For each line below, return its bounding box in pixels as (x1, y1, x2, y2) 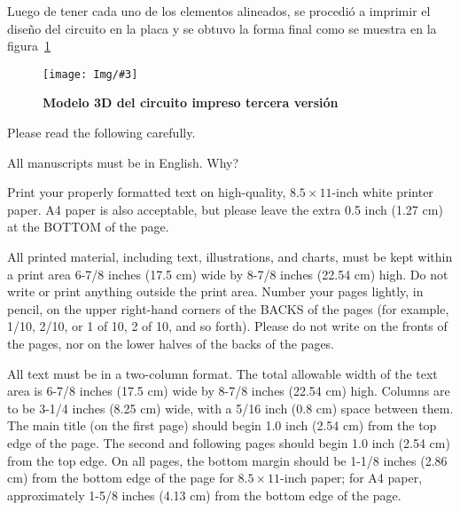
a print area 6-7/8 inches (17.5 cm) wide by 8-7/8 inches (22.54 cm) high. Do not (7, 264, 448, 283)
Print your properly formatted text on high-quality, (7, 183, 286, 201)
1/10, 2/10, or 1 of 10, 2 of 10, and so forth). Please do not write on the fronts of (7, 317, 448, 335)
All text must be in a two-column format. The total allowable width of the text (7, 364, 438, 382)
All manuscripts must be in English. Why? (7, 153, 239, 171)
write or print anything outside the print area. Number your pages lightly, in (7, 282, 424, 301)
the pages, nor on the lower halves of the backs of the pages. (7, 334, 335, 352)
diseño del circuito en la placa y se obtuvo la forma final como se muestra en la (7, 19, 437, 37)
